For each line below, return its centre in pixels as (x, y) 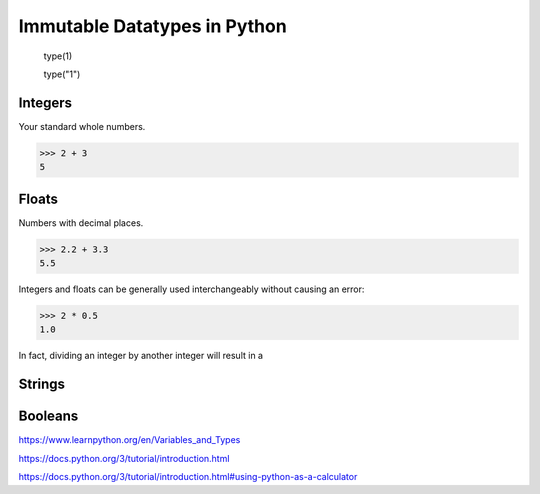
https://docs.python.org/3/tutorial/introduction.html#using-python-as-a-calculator (188, 477)
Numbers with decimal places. (81, 222)
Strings (41, 384)
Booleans (48, 416)
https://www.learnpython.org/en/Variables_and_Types (129, 440)
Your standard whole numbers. (82, 126)
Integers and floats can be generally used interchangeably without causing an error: (191, 289)
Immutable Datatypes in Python (152, 26)
